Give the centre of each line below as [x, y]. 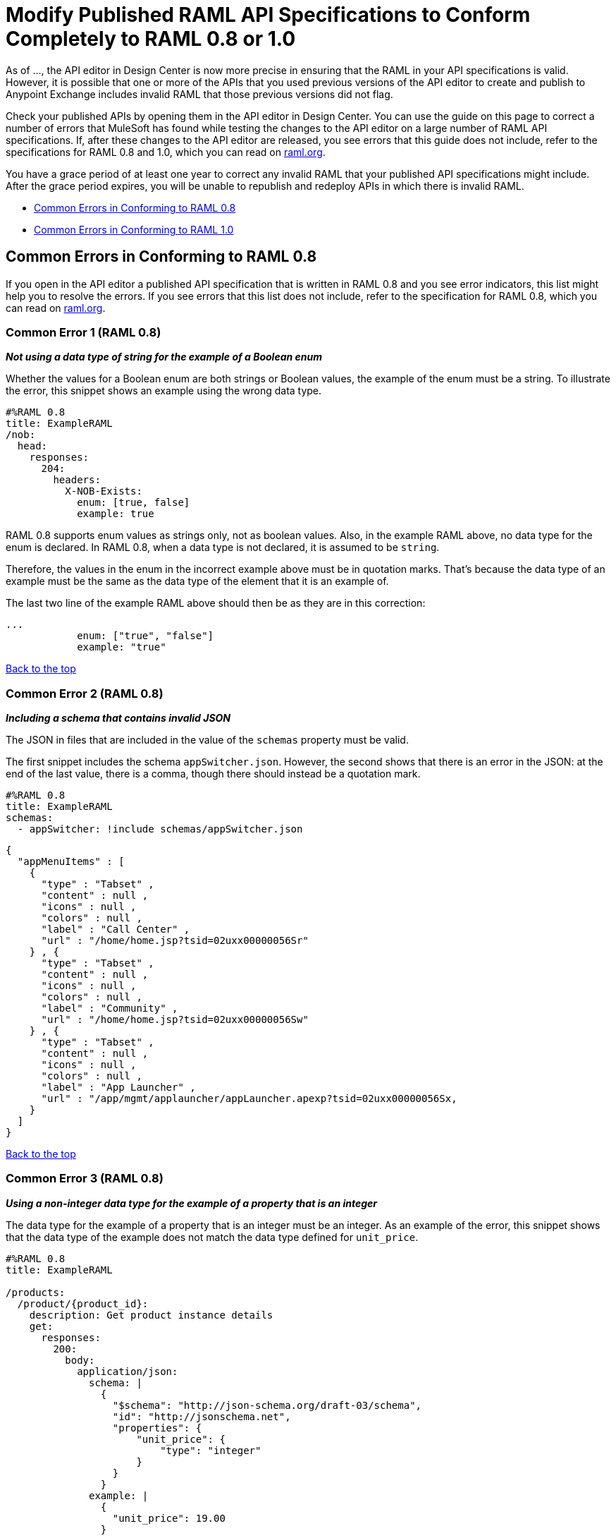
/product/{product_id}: [83, 1303]
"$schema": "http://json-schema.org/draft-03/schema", [267, 1405]
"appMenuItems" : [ [71, 862]
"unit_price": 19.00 [169, 1518]
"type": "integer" [211, 1450]
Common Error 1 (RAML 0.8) [84, 332]
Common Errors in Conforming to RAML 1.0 [134, 229]
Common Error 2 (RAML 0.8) [85, 693]
